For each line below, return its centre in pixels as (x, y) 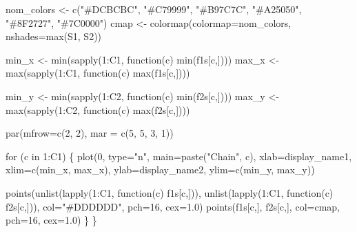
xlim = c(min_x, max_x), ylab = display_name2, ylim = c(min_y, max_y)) (160, 170)
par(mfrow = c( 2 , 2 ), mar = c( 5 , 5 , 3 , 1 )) (90, 133)
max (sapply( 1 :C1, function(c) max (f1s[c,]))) (98, 73)
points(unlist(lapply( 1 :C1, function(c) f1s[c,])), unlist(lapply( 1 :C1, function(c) (170, 192)
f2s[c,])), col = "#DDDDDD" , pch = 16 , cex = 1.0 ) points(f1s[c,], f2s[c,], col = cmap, (173, 206)
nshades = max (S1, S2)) (54, 36)
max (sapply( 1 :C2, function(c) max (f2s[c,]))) (98, 109)
